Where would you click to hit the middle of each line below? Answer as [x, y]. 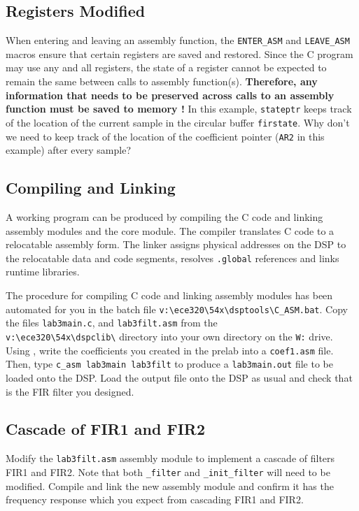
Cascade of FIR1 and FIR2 [105, 429]
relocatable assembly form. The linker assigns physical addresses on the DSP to [176, 244]
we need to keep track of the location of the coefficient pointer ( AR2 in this [165, 136]
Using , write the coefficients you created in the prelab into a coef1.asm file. [170, 350]
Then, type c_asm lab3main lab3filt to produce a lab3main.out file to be [169, 364]
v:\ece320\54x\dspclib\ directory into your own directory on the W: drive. [169, 336]
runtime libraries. [43, 272]
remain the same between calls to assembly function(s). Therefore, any [162, 81]
